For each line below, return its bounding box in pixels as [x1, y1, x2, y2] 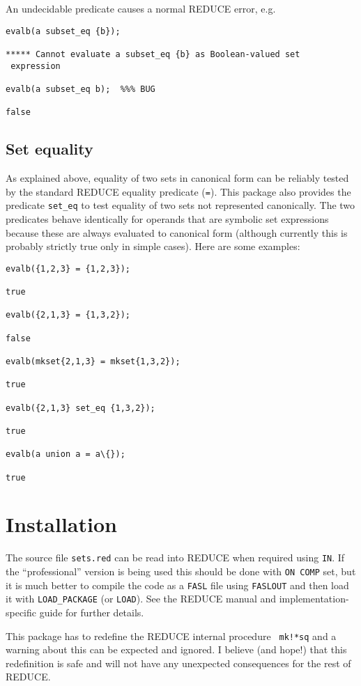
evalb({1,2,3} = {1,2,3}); [6, 263, 130, 274]
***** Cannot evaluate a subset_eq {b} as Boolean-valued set [6, 49, 300, 59]
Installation [6, 510, 117, 538]
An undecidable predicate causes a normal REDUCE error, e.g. [6, 1, 276, 15]
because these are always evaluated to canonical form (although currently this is [6, 225, 348, 240]
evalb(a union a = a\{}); [6, 449, 125, 460]
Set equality [6, 138, 93, 159]
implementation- [279, 591, 349, 606]
